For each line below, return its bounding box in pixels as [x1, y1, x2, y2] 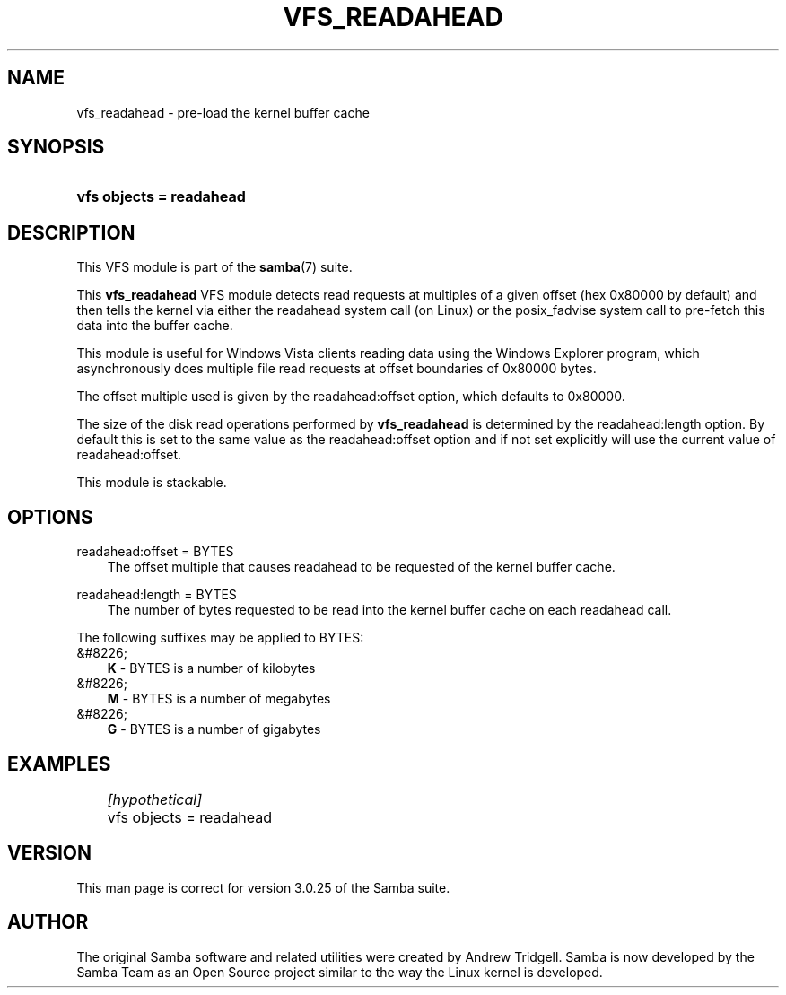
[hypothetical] [107, 790, 202, 808]
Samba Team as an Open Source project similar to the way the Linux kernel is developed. [76, 964, 603, 980]
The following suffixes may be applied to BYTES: [76, 630, 364, 646]
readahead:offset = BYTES [76, 544, 234, 560]
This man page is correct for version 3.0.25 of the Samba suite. [76, 879, 450, 895]
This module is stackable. [76, 475, 227, 491]
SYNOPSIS [7, 135, 105, 159]
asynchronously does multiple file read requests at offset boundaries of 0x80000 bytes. [76, 361, 597, 377]
